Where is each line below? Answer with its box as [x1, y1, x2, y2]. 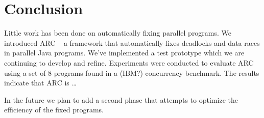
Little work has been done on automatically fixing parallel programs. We [4, 27, 232, 38]
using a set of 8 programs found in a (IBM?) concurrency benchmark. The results [4, 67, 259, 78]
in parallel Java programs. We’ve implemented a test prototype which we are [4, 47, 245, 58]
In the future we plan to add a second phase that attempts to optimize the [4, 94, 238, 105]
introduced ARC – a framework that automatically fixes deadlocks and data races [4, 37, 260, 48]
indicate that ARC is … [4, 77, 77, 88]
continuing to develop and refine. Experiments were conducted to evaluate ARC [4, 57, 254, 68]
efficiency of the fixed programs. [4, 104, 104, 115]
